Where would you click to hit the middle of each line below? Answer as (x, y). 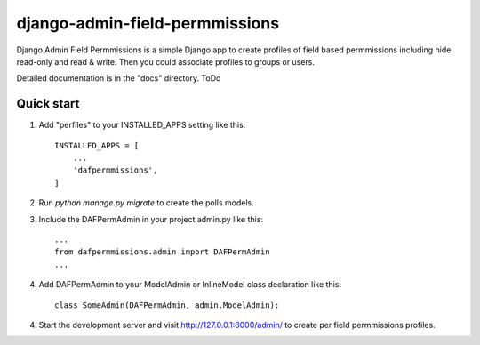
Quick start (48, 104)
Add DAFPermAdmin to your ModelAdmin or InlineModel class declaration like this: (190, 285)
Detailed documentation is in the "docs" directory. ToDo (119, 78)
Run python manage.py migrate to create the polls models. (146, 203)
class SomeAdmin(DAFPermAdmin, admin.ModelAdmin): (167, 305)
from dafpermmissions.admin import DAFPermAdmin (162, 252)
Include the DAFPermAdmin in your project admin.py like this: (151, 219)
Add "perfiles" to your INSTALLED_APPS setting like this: (142, 125)
